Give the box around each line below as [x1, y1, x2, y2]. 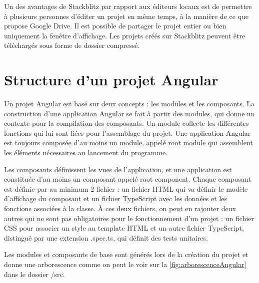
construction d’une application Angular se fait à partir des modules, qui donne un [4, 108, 255, 118]
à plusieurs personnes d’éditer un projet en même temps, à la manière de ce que [4, 10, 248, 21]
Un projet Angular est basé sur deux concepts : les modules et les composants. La [4, 98, 255, 109]
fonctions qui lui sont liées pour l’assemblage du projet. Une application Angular [4, 127, 251, 138]
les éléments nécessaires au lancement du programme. [4, 147, 168, 158]
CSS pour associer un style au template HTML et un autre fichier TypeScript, [4, 223, 244, 233]
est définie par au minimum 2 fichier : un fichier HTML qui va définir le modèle [4, 183, 248, 194]
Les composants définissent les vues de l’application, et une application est [4, 164, 232, 174]
